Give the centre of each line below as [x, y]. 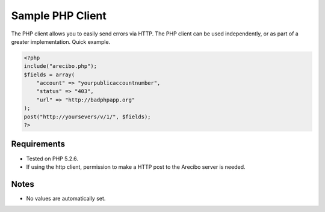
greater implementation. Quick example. [61, 41]
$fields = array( [49, 74]
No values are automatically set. [66, 198]
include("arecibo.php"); [60, 66]
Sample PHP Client [59, 16]
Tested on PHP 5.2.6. [52, 159]
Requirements [38, 144]
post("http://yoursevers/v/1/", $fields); [87, 117]
